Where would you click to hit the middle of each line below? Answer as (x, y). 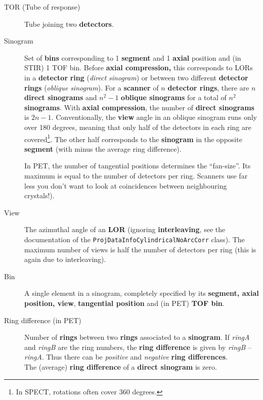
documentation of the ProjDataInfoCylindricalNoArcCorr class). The (135, 239)
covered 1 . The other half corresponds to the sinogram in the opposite (133, 138)
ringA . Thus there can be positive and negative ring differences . (126, 357)
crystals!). (39, 195)
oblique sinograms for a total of (174, 97)
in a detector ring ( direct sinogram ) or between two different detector (136, 77)
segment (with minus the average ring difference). (103, 148)
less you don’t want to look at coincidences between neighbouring (126, 185)
